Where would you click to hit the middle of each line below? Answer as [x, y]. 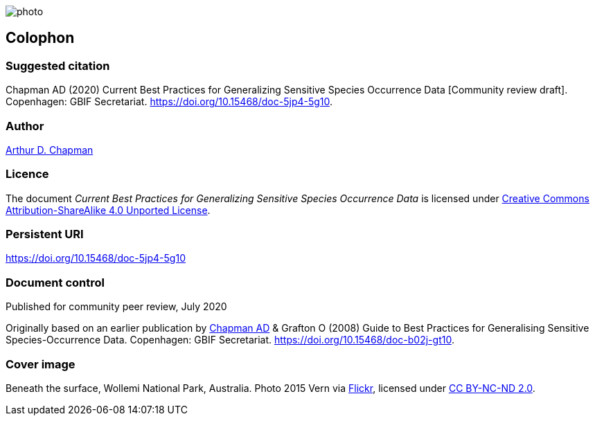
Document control [55, 282]
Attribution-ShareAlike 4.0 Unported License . [108, 210]
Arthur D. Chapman [50, 150]
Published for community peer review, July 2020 [116, 307]
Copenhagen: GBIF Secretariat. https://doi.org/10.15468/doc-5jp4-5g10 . [169, 102]
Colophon [40, 38]
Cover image [41, 364]
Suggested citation [58, 65]
